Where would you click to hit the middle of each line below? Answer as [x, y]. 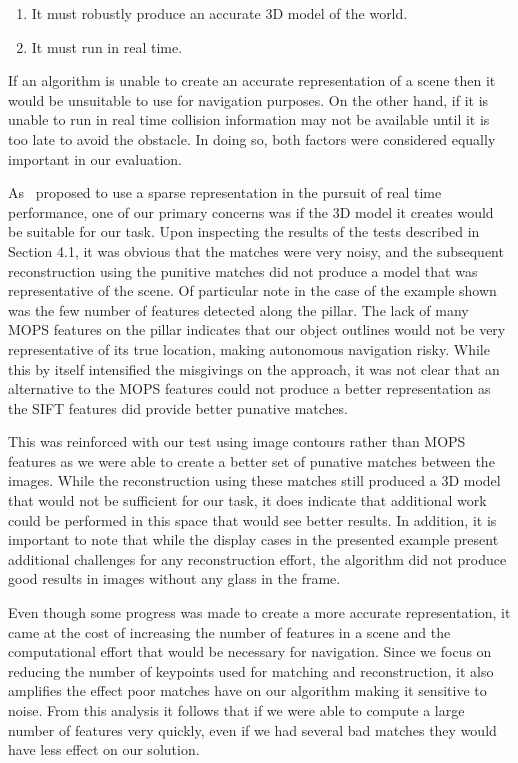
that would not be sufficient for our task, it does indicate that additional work [247, 500]
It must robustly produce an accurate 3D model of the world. [219, 13]
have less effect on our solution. [104, 749]
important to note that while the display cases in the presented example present [253, 539]
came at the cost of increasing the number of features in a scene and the [229, 631]
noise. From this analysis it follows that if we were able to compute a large [236, 710]
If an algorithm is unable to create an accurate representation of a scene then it [252, 80]
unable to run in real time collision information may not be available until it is [249, 119]
